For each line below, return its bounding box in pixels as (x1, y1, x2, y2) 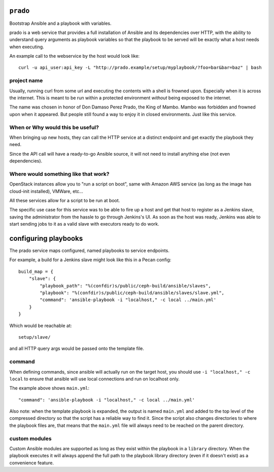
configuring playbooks (9, 234, 83, 243)
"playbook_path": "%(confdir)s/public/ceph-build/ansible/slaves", (40, 283, 211, 288)
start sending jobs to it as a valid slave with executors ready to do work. (9, 221, 159, 227)
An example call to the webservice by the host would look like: (9, 53, 140, 59)
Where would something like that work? (9, 170, 110, 177)
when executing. (9, 44, 44, 50)
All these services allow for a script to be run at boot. (9, 198, 120, 204)
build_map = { (18, 269, 53, 274)
